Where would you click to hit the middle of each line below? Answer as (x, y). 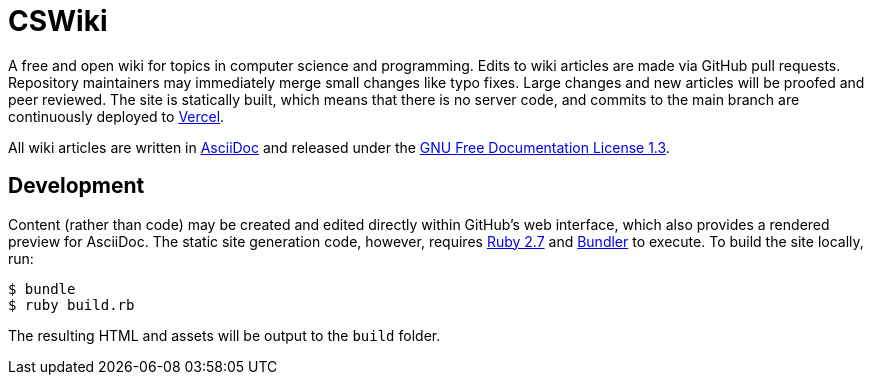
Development (76, 186)
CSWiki (58, 21)
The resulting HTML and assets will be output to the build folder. (224, 335)
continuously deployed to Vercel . (116, 116)
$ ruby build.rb (71, 304)
